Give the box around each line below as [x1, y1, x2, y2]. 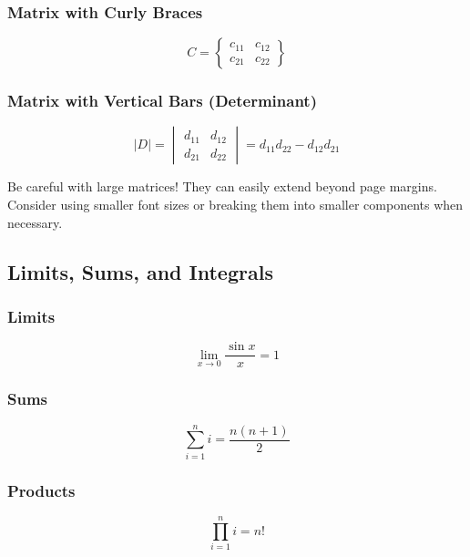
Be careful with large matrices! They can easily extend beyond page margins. [7, 177, 437, 196]
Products [7, 479, 76, 501]
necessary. [7, 212, 63, 232]
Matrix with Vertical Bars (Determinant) [7, 89, 317, 112]
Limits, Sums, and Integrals [7, 257, 273, 285]
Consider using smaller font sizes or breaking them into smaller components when [7, 195, 464, 214]
